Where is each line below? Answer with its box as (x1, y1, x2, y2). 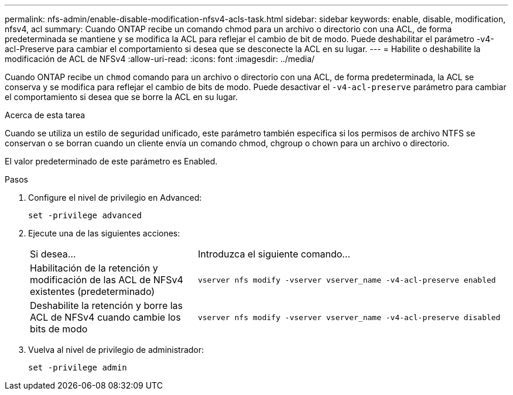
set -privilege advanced (28, 211, 142, 220)
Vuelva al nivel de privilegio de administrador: (28, 345, 204, 355)
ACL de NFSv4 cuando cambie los (30, 311, 181, 323)
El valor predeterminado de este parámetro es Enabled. (5, 156, 218, 166)
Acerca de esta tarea (5, 110, 85, 120)
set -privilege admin (28, 363, 127, 372)
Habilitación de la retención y (30, 262, 158, 274)
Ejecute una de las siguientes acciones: (28, 228, 180, 238)
